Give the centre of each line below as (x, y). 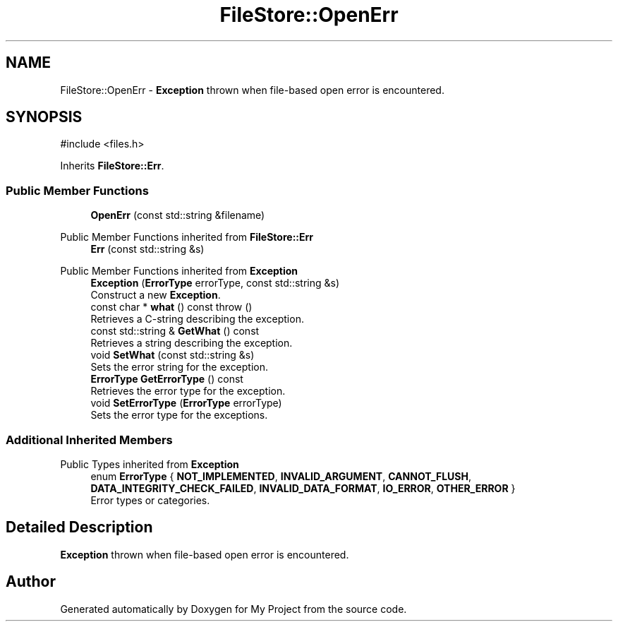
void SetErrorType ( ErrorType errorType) (186, 403)
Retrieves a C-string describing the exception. (197, 319)
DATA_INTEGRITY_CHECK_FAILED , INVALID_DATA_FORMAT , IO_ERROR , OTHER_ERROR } (303, 488)
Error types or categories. (150, 500)
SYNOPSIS (44, 117)
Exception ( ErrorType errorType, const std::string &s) (215, 283)
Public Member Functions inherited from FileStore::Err (187, 237)
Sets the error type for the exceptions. (179, 415)
